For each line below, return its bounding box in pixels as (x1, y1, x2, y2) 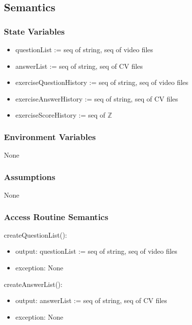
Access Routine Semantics (4, 210, 109, 223)
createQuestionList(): (4, 229, 67, 240)
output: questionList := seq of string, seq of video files (15, 246, 177, 256)
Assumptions (4, 170, 56, 183)
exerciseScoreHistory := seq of (15, 110, 106, 120)
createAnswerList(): (4, 279, 63, 289)
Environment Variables (4, 130, 96, 142)
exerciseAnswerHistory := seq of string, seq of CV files (15, 93, 178, 103)
